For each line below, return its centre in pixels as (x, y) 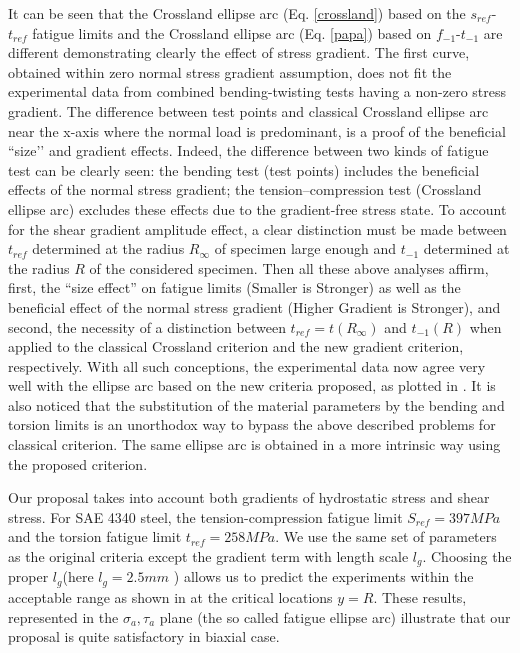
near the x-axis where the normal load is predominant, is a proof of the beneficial (257, 130)
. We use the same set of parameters (386, 536)
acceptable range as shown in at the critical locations (170, 596)
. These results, (420, 596)
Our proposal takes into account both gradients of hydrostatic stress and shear (249, 497)
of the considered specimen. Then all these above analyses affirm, (289, 267)
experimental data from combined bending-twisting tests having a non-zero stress (257, 91)
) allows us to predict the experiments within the (323, 576)
